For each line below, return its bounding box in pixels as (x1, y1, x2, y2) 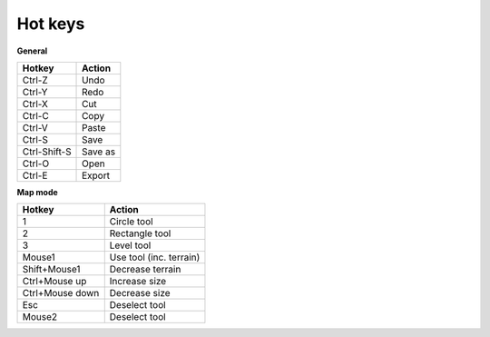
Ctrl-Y (22, 85, 48, 98)
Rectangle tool (109, 227, 171, 240)
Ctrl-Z (22, 74, 49, 86)
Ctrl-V (22, 121, 49, 134)
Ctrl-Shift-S (22, 145, 72, 158)
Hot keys (16, 14, 85, 34)
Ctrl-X (22, 97, 49, 110)
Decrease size (109, 287, 171, 300)
